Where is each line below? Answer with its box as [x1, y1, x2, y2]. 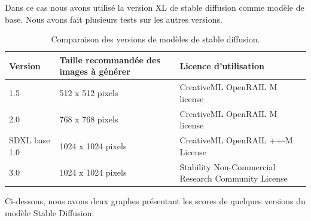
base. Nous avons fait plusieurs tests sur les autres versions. [5, 13, 222, 25]
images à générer [59, 65, 130, 78]
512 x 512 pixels [59, 87, 118, 99]
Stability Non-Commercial [179, 160, 276, 173]
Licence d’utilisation [179, 59, 264, 72]
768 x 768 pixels [59, 113, 118, 125]
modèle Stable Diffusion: [5, 206, 94, 219]
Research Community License [179, 172, 288, 185]
